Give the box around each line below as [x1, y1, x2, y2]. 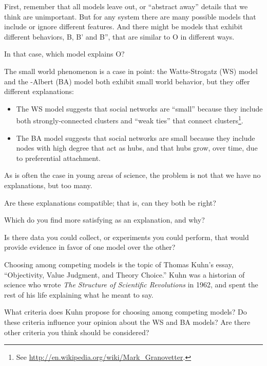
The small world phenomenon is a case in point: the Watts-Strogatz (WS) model [4, 65, 258, 76]
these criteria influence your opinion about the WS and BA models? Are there [4, 316, 251, 327]
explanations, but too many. [4, 179, 92, 190]
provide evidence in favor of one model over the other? [4, 242, 176, 252]
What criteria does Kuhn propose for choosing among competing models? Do [4, 306, 247, 317]
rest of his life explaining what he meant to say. [4, 289, 154, 300]
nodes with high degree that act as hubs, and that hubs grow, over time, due [16, 142, 258, 153]
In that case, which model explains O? [4, 48, 125, 59]
